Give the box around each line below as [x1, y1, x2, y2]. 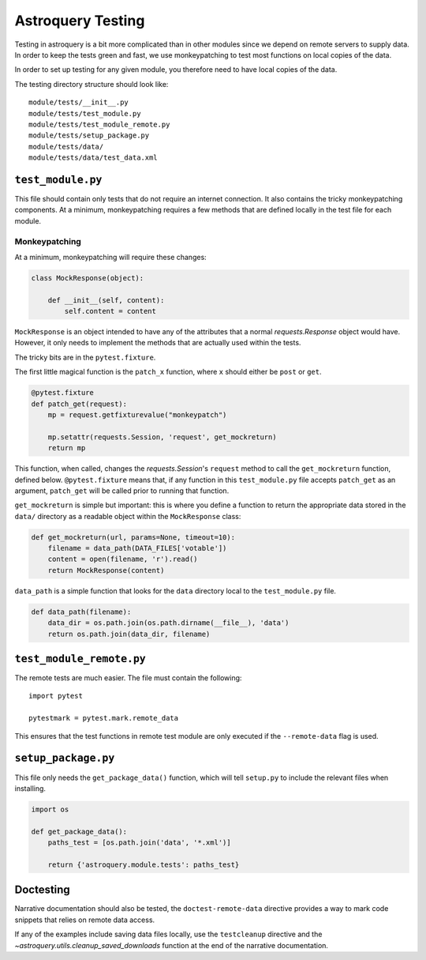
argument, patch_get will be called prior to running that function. [14, 486, 230, 495]
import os [31, 804, 69, 814]
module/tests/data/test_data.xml [28, 153, 158, 162]
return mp [47, 443, 86, 453]
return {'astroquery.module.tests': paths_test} [47, 860, 240, 869]
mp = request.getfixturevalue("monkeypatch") [47, 410, 227, 419]
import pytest [28, 691, 83, 701]
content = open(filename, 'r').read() [47, 555, 198, 564]
